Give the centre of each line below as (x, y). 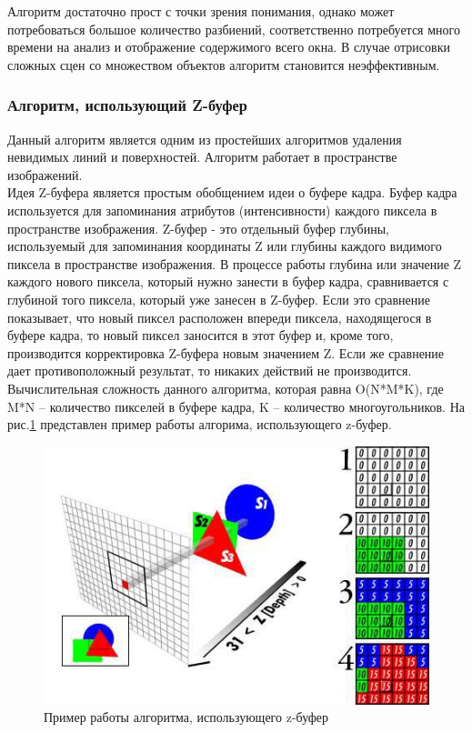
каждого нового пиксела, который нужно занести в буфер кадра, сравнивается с (228, 281)
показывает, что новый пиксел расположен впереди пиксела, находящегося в (220, 317)
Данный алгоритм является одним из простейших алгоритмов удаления (205, 139)
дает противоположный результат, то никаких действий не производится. (210, 371)
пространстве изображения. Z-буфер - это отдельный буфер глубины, (199, 228)
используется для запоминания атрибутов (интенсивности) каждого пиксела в (222, 210)
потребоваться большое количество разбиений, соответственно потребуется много (234, 29)
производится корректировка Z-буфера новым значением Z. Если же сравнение (226, 352)
